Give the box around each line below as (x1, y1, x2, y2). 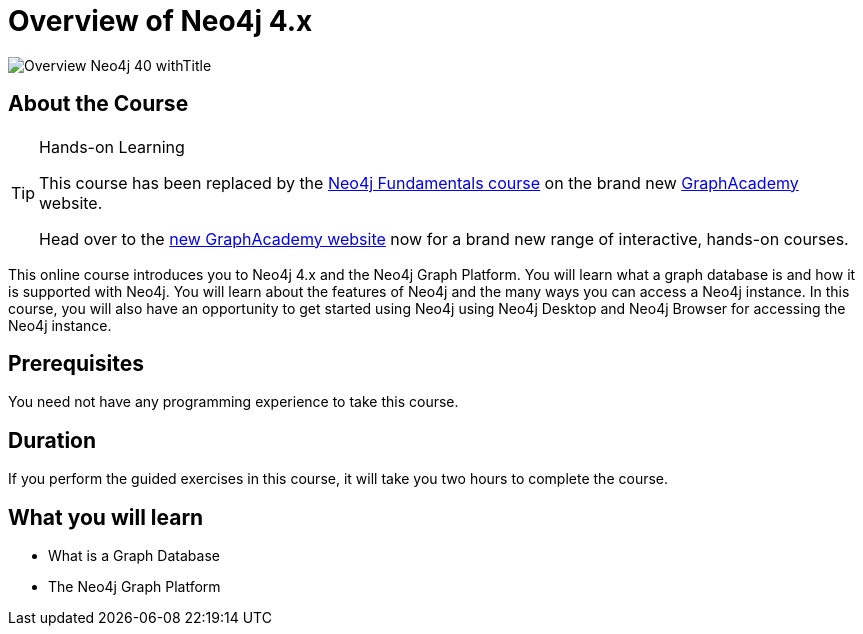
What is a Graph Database (48, 547, 220, 565)
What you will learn (8, 504, 204, 530)
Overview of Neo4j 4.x (8, 4, 313, 38)
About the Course (8, 91, 189, 117)
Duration (8, 427, 97, 453)
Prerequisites (8, 351, 144, 377)
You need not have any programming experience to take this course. (8, 393, 459, 411)
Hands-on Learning (39, 136, 185, 157)
